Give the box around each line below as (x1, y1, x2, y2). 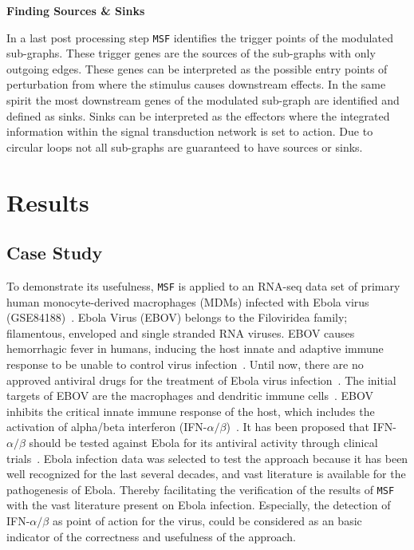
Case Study (6, 240, 103, 265)
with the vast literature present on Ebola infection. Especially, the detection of (6, 497, 391, 513)
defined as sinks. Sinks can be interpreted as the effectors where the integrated (6, 107, 390, 124)
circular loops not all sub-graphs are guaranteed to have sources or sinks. (6, 138, 363, 155)
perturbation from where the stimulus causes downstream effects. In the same (6, 76, 386, 93)
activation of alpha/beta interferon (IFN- (6, 418, 207, 435)
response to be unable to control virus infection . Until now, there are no (6, 356, 364, 373)
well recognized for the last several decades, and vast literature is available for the (6, 465, 406, 482)
